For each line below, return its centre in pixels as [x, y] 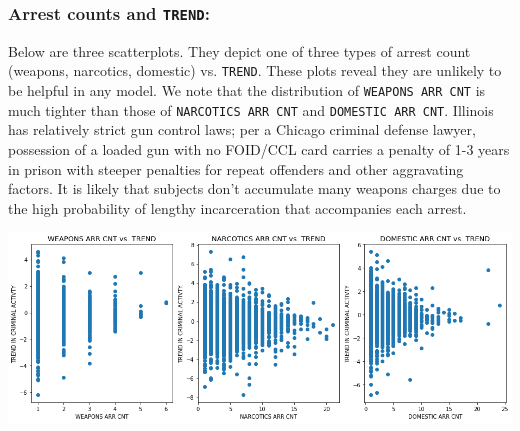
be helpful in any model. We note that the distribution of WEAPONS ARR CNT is [247, 90]
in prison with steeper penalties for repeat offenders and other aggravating [236, 168]
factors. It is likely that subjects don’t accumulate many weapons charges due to [254, 188]
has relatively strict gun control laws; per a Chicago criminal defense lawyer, [242, 129]
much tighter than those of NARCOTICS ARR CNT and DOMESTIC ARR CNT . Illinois [251, 109]
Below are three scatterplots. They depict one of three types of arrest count [239, 50]
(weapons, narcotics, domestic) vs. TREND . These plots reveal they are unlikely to [255, 70]
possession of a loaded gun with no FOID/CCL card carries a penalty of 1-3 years [259, 148]
